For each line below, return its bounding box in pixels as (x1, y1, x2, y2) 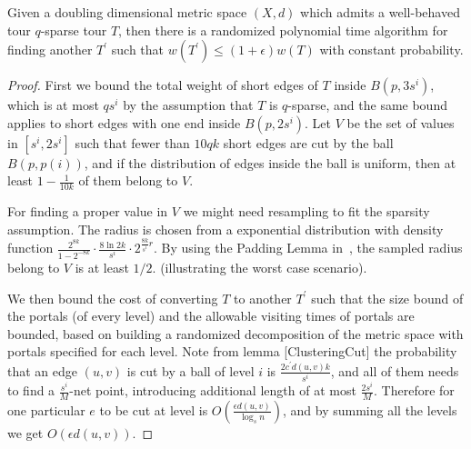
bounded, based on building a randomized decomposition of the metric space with (7, 324, 464, 343)
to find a (7, 381, 55, 400)
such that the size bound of (311, 288, 464, 307)
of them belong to (78, 171, 178, 190)
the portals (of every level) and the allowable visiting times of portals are (7, 306, 415, 325)
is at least (75, 258, 129, 277)
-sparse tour (40, 20, 107, 39)
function (7, 238, 54, 257)
